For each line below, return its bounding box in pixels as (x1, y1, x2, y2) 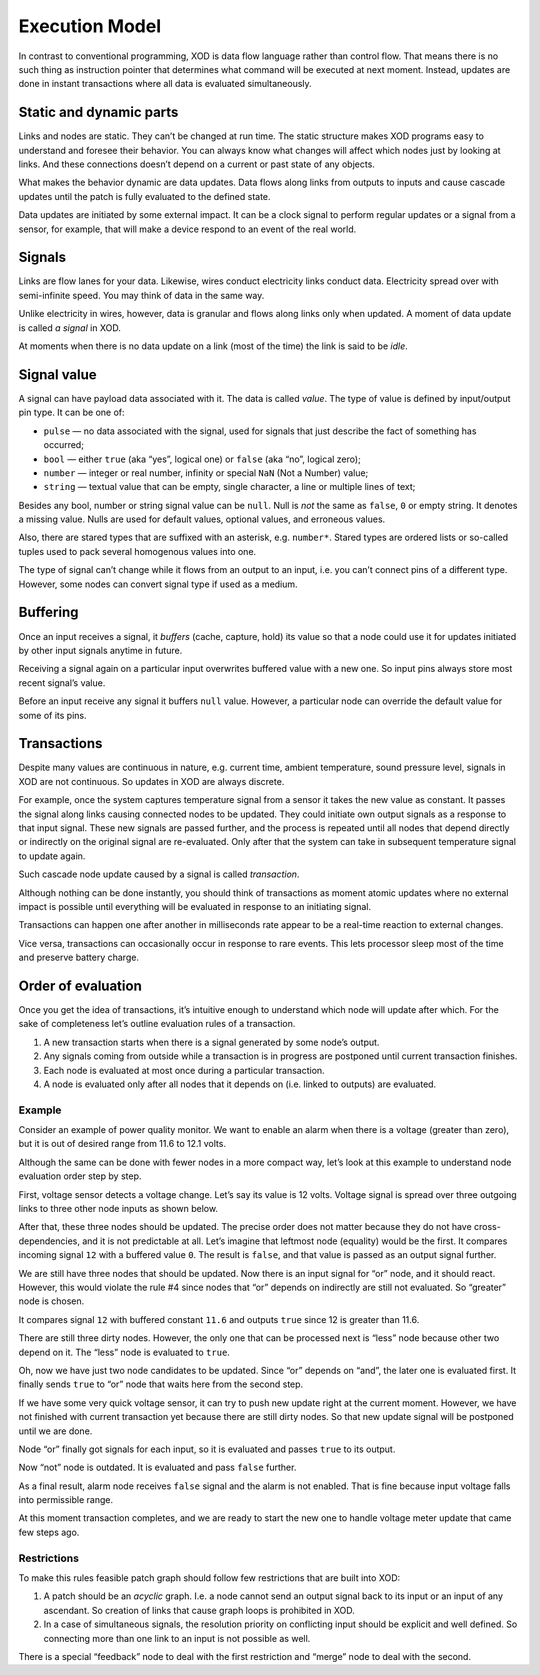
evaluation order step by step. (18, 1170, 142, 1182)
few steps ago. (18, 1526, 80, 1538)
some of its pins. (18, 709, 87, 721)
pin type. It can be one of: (18, 406, 125, 419)
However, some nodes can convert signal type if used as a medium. (18, 578, 299, 590)
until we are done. (18, 1425, 93, 1437)
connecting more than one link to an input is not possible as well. (43, 1632, 311, 1644)
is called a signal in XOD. (18, 321, 122, 334)
